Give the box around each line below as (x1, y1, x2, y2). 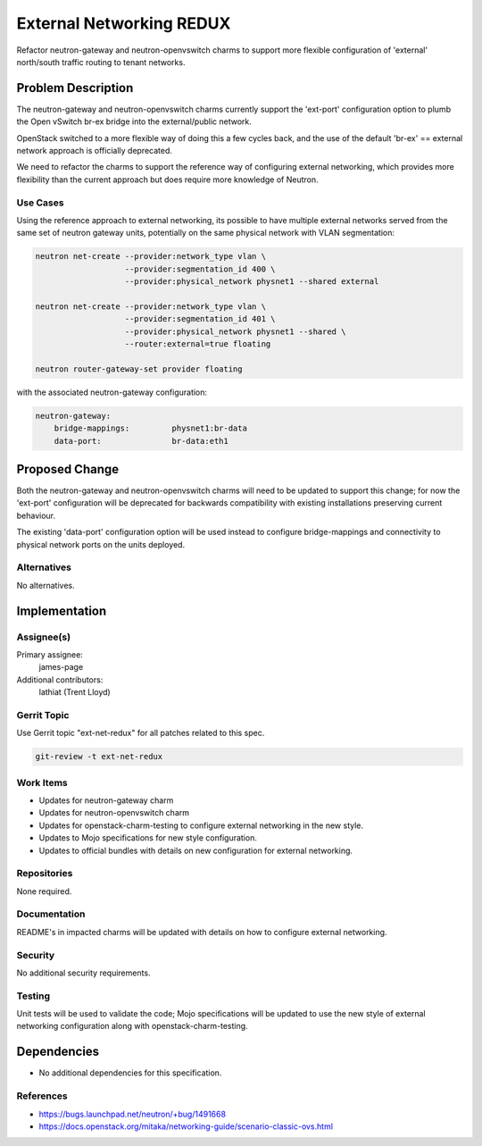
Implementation (16, 603, 107, 618)
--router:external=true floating (124, 339, 271, 349)
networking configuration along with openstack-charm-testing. (16, 1021, 249, 1032)
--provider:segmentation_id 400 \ (124, 263, 276, 274)
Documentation (16, 908, 86, 920)
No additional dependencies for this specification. (38, 1067, 222, 1078)
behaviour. (16, 510, 56, 521)
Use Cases (16, 197, 64, 209)
